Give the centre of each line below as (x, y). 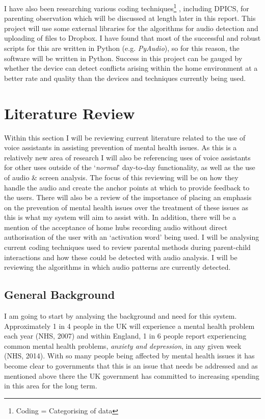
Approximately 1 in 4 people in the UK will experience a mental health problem (129, 326)
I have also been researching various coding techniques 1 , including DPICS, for (127, 7)
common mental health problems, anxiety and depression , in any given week (123, 345)
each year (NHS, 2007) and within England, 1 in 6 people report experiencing (125, 336)
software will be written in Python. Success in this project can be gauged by (123, 58)
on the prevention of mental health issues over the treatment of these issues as (126, 207)
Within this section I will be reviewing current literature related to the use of (125, 137)
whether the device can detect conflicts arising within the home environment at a (131, 68)
